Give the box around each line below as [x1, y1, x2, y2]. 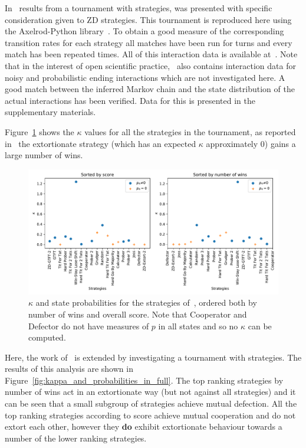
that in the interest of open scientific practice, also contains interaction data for [5, 59, 296, 71]
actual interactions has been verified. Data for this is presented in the [5, 94, 256, 106]
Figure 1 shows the [5, 125, 74, 138]
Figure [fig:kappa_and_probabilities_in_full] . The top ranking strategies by [5, 374, 284, 386]
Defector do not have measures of [28, 319, 149, 332]
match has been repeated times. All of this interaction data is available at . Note [5, 48, 298, 60]
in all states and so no [158, 319, 238, 332]
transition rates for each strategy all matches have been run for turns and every [5, 36, 292, 48]
